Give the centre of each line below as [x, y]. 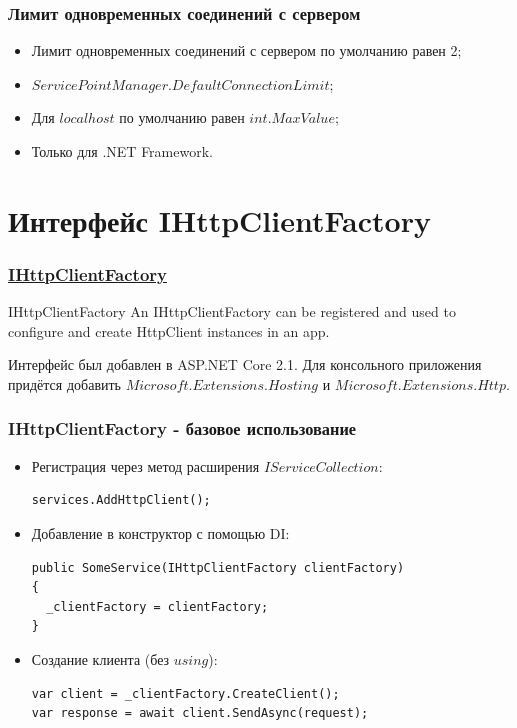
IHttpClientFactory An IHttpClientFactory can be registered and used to [232, 311]
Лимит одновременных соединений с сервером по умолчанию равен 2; [246, 50]
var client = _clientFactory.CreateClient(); [185, 693]
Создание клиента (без [100, 658]
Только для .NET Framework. [122, 151]
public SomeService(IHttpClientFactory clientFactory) [218, 567]
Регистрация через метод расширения [145, 465]
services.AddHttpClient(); [121, 500]
